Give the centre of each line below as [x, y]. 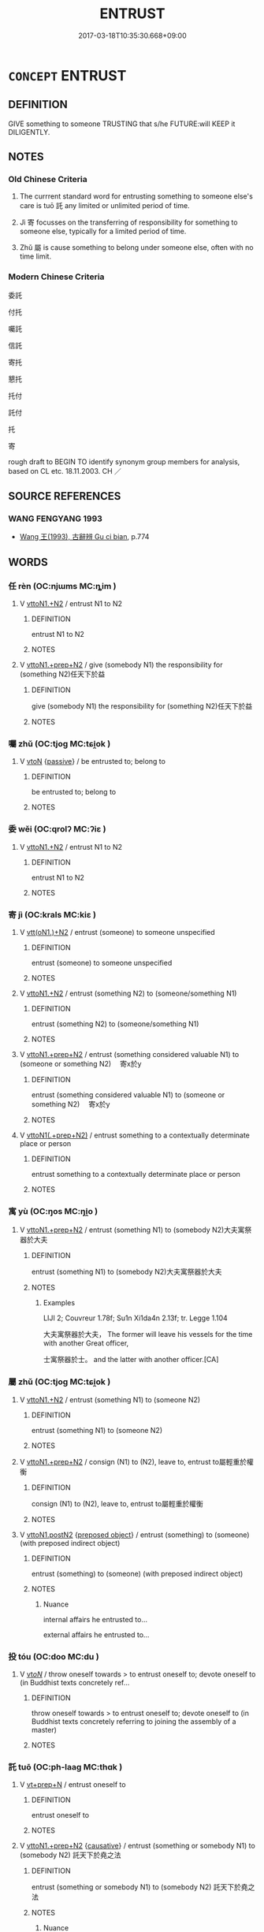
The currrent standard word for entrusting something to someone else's [136, 196]
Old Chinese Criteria [48, 180]
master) [44, 1729]
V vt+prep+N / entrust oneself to [73, 1785]
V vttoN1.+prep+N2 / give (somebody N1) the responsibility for [121, 665]
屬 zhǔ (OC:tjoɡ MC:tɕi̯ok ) [59, 1382]
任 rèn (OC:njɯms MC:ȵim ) [62, 586]
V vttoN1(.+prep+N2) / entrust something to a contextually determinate [135, 1135]
